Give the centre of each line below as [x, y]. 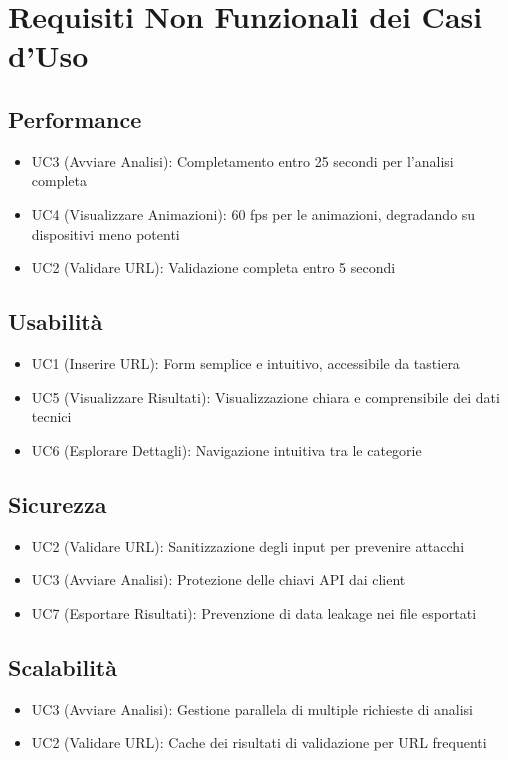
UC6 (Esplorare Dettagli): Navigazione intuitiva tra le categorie [226, 449]
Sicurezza [57, 503]
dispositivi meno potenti [105, 233]
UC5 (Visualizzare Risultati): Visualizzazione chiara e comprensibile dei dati [265, 396]
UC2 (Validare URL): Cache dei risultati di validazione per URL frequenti [259, 742]
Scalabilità [62, 666]
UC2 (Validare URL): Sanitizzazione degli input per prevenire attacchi [248, 545]
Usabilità [55, 321]
